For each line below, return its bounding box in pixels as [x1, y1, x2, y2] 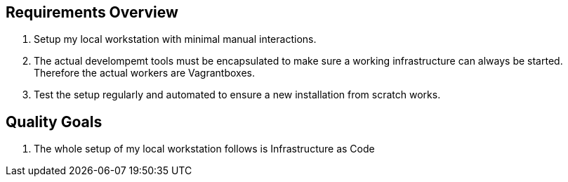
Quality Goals [6, 112, 103, 131]
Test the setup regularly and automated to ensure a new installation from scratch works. [34, 89, 441, 101]
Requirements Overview [6, 4, 178, 21]
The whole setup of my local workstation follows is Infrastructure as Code [34, 143, 375, 155]
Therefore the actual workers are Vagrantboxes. [34, 67, 256, 79]
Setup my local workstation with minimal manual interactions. [34, 33, 317, 46]
